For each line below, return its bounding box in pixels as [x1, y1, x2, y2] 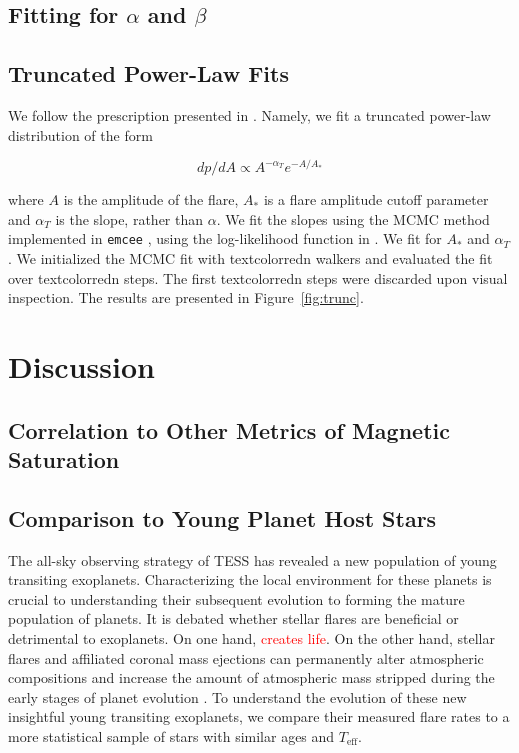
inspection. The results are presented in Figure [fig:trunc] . [8, 287, 364, 308]
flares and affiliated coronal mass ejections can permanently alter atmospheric [8, 647, 484, 668]
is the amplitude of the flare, [63, 189, 239, 210]
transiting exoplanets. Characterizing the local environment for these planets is [8, 569, 492, 590]
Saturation [8, 444, 120, 475]
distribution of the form [8, 124, 153, 145]
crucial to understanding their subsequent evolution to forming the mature [8, 588, 465, 609]
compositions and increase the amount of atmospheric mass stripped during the [8, 667, 495, 688]
